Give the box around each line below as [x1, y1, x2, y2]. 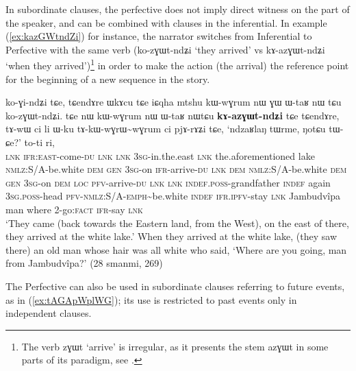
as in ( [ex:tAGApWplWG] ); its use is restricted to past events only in [5, 292, 297, 307]
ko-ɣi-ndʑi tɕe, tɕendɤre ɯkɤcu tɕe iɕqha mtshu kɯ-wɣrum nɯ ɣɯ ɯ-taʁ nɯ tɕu [5, 95, 342, 109]
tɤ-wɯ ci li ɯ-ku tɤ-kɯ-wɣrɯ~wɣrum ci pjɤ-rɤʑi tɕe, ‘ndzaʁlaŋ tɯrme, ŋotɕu [5, 121, 326, 136]
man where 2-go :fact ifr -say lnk [5, 202, 143, 216]
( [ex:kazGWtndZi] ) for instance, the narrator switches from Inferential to [5, 29, 312, 43]
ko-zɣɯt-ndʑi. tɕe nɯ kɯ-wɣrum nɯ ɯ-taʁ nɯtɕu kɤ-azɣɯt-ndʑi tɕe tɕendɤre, [5, 108, 340, 122]
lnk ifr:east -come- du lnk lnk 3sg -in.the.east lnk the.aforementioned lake [5, 148, 315, 163]
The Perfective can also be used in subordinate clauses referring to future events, [5, 278, 345, 293]
